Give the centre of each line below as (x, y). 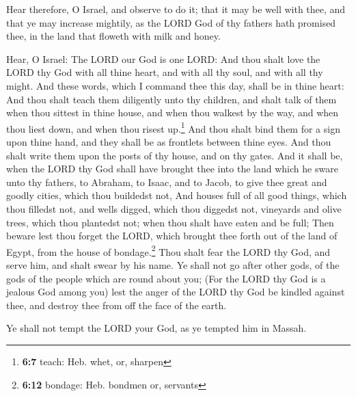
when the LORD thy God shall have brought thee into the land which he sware (172, 169)
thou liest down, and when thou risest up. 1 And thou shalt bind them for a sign (173, 127)
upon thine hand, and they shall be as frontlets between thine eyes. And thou (169, 142)
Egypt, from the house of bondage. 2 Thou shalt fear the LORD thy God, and (168, 250)
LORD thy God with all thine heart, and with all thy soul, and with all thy (165, 72)
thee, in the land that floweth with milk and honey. (113, 36)
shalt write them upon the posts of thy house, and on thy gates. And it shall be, (175, 155)
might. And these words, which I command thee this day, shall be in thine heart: (175, 85)
